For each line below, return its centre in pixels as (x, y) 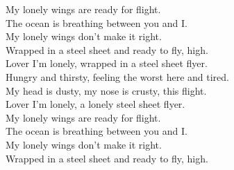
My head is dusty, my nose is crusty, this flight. (106, 90)
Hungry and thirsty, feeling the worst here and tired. (117, 76)
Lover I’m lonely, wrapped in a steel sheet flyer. (107, 63)
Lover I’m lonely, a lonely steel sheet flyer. (95, 104)
